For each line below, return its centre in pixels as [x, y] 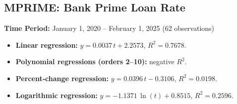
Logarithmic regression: [57, 95]
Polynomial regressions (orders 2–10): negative [95, 61]
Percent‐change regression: [62, 78]
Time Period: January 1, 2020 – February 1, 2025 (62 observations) [109, 28]
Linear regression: [47, 45]
